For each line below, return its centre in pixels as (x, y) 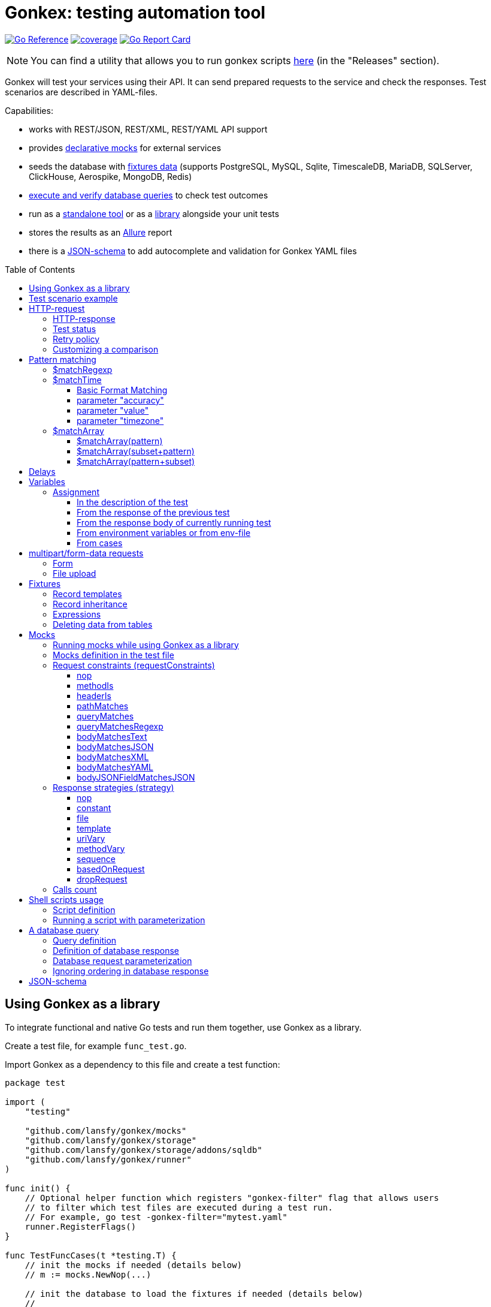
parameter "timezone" (120, 420)
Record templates (87, 594)
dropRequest (102, 879)
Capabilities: (29, 110)
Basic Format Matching (122, 390)
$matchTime (77, 380)
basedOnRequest (111, 869)
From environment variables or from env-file (164, 532)
